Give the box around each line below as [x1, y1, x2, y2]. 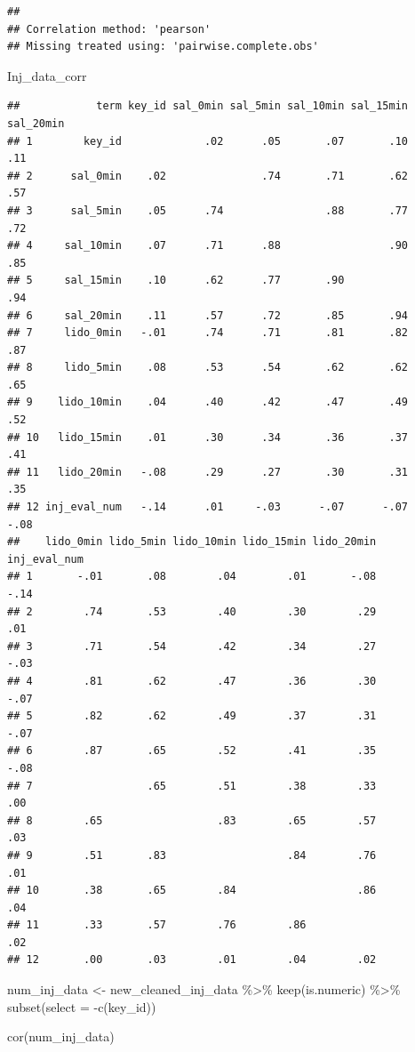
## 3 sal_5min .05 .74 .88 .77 [7, 204, 409, 217]
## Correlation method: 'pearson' [7, 22, 211, 36]
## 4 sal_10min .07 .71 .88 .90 [7, 239, 409, 253]
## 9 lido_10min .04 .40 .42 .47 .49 [7, 396, 409, 409]
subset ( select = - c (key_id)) [7, 997, 156, 1016]
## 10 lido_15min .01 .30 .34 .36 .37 [7, 430, 409, 444]
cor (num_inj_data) [7, 1027, 115, 1046]
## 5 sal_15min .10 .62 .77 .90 [7, 274, 345, 287]
